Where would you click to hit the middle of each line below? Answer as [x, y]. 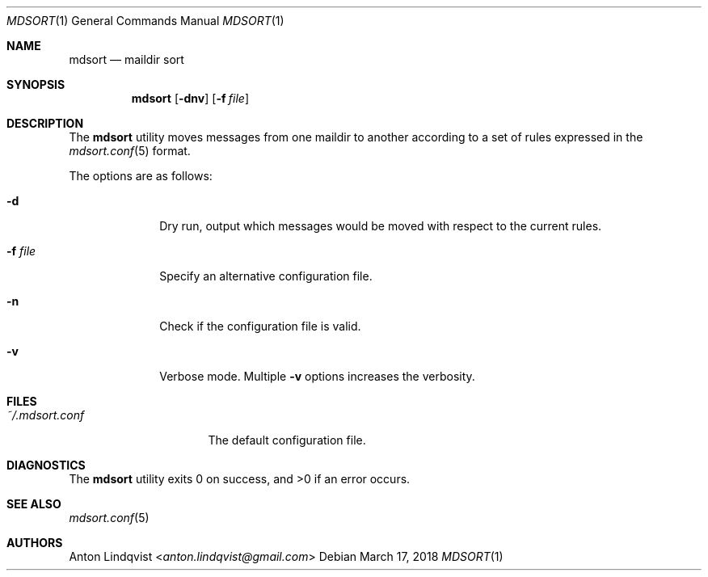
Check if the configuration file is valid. [260, 326]
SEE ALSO [34, 504]
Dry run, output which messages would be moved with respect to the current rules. [381, 226]
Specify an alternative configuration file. [266, 276]
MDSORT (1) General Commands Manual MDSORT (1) [145, 21]
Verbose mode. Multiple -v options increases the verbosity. [317, 376]
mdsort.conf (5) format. [130, 151]
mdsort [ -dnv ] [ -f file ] [190, 98]
